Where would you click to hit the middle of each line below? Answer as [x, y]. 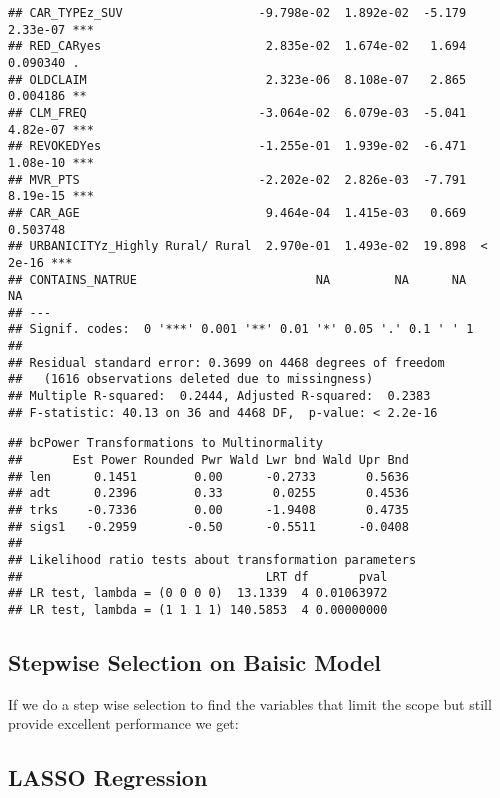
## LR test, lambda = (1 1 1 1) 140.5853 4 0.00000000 [198, 609]
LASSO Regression [108, 777]
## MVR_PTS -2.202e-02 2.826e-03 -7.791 [237, 179]
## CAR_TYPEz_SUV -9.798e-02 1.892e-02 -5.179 [237, 13]
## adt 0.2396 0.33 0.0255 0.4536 [208, 493]
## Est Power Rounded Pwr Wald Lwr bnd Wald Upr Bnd [208, 460]
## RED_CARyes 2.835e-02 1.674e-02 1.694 [237, 46]
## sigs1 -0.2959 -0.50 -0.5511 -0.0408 [208, 526]
